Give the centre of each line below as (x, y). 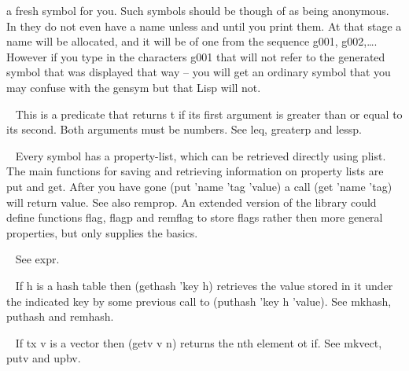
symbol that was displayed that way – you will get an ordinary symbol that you (199, 72)
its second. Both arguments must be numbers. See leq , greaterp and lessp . (184, 129)
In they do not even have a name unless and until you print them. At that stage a (204, 26)
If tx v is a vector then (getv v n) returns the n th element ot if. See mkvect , (199, 342)
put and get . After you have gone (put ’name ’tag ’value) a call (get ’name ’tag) (199, 186)
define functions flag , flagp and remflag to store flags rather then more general (195, 217)
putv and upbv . (44, 358)
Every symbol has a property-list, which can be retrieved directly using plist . (201, 155)
